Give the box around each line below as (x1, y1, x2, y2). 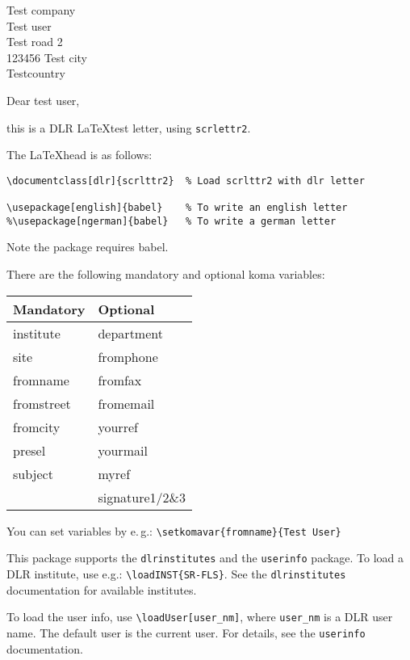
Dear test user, (6, 91, 80, 108)
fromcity (13, 417, 61, 436)
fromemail (98, 393, 155, 413)
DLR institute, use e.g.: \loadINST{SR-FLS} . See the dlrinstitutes (6, 565, 346, 582)
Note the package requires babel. (6, 238, 169, 255)
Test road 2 (6, 33, 63, 50)
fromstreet (13, 393, 71, 413)
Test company (6, 2, 76, 18)
